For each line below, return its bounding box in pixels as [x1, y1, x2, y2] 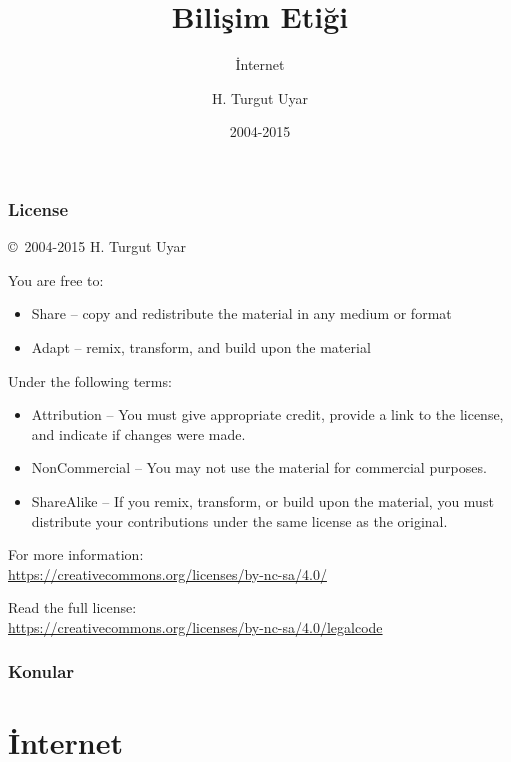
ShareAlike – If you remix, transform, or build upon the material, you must [31, 490, 494, 511]
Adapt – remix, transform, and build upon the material [31, 336, 371, 357]
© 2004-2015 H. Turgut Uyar [8, 236, 187, 257]
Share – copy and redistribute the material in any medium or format [31, 303, 452, 324]
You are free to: [8, 269, 104, 290]
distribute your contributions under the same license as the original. [31, 510, 448, 531]
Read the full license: [8, 597, 137, 618]
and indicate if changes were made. [31, 423, 246, 444]
